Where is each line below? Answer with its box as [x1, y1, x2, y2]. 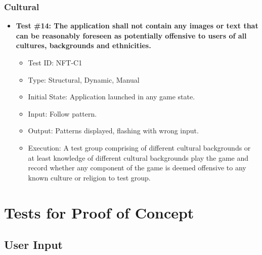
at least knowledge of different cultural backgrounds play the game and [28, 152, 249, 163]
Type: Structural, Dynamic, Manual [28, 74, 140, 85]
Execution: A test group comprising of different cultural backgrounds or [28, 142, 251, 153]
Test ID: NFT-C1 [28, 57, 82, 67]
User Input [4, 237, 63, 252]
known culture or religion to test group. [28, 172, 151, 183]
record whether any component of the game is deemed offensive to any [28, 162, 246, 173]
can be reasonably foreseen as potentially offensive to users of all [16, 30, 247, 41]
